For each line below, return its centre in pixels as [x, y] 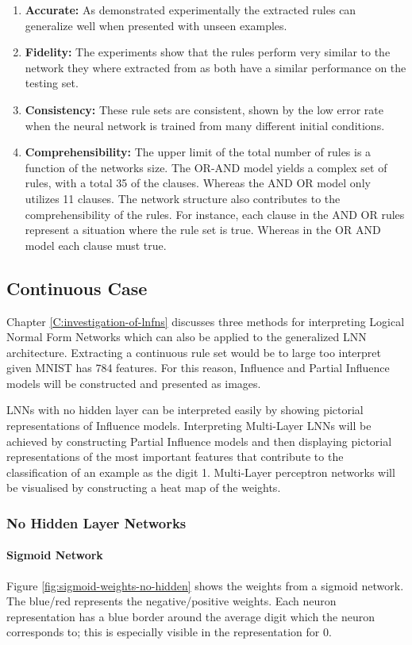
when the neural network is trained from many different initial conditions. [205, 125]
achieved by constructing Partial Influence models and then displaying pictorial [199, 441]
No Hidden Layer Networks [96, 522]
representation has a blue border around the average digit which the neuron [191, 616]
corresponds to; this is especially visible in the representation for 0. [169, 632]
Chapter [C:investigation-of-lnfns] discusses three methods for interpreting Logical [206, 321]
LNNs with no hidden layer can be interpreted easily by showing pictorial [185, 410]
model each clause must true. [96, 245]
